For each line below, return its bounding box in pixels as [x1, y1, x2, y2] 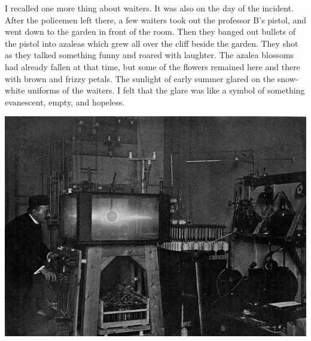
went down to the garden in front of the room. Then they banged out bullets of [5, 25, 295, 38]
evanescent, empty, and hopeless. [5, 95, 125, 108]
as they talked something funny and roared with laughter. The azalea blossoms [5, 49, 294, 61]
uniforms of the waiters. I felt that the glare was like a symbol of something [28, 84, 305, 96]
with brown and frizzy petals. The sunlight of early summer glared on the [5, 72, 275, 85]
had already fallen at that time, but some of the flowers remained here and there [5, 60, 300, 73]
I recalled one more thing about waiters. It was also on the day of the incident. [5, 2, 294, 14]
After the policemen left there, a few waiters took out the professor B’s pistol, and [5, 13, 306, 26]
